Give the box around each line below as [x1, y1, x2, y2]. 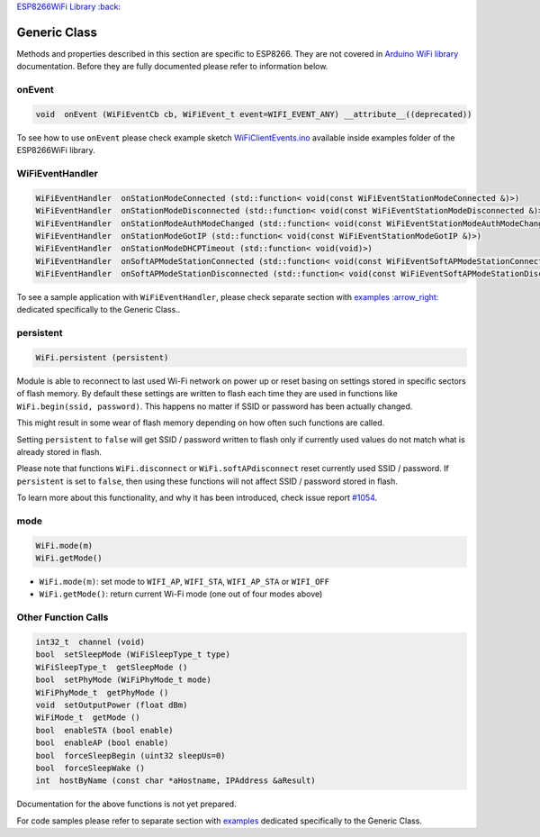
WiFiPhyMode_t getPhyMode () [35, 687, 169, 697]
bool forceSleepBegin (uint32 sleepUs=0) [35, 751, 226, 760]
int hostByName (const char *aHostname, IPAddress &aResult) [35, 776, 316, 786]
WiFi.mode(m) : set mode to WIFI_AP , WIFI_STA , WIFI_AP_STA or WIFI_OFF [39, 577, 330, 587]
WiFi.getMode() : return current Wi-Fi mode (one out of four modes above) [39, 588, 323, 599]
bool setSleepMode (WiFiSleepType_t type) [35, 650, 231, 660]
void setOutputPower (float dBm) [35, 699, 188, 710]
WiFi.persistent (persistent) [35, 352, 169, 363]
